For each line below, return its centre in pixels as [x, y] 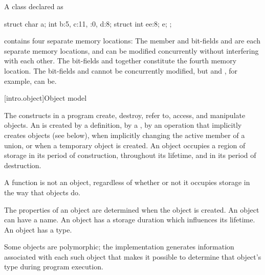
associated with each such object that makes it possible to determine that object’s [133, 256]
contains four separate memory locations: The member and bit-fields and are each [132, 41]
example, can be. [30, 81]
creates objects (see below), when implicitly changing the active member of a [125, 135]
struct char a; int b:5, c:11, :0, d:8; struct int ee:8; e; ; [88, 23]
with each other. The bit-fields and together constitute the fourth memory [120, 61]
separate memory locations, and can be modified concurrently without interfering [131, 50]
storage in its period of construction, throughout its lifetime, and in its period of [130, 155]
